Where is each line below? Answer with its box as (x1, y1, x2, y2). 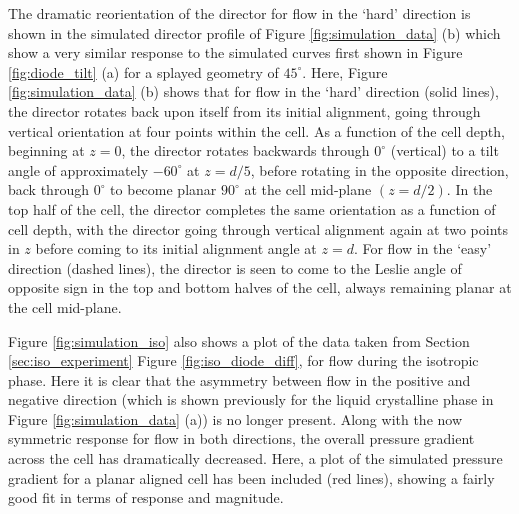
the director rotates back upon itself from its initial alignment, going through (8, 100, 481, 121)
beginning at (8, 140, 85, 161)
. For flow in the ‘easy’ (353, 238, 492, 259)
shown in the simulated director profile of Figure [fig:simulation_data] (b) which (8, 22, 501, 43)
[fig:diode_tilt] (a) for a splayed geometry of (8, 61, 279, 82)
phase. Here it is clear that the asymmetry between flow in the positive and (8, 369, 471, 390)
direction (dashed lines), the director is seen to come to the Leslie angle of (8, 257, 462, 278)
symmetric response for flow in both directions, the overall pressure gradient (8, 428, 475, 449)
